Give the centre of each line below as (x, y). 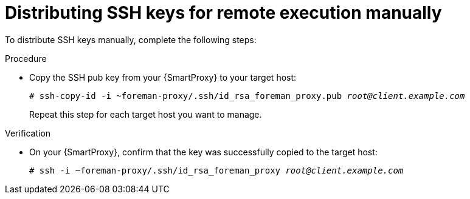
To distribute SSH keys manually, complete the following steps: (131, 39)
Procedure (26, 58)
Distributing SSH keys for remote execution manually (223, 13)
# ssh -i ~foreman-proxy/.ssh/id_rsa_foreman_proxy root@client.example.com (216, 170)
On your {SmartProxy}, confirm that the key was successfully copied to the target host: (203, 152)
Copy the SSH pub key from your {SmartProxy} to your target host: (163, 77)
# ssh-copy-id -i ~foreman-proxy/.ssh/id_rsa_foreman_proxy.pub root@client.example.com (247, 96)
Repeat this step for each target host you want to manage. (146, 114)
